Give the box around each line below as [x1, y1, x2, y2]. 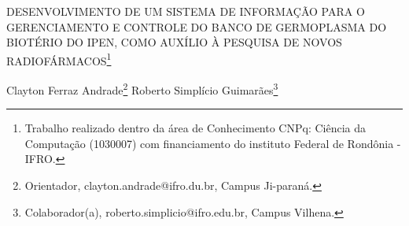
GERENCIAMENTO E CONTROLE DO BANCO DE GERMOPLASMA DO [6, 18, 387, 35]
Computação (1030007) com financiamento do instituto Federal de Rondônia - [24, 135, 401, 151]
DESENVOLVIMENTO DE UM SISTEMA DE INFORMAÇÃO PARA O [6, 3, 365, 19]
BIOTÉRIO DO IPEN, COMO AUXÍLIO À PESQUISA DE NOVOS [6, 34, 342, 50]
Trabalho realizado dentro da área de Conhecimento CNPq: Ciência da [24, 120, 366, 136]
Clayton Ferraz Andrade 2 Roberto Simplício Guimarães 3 [6, 80, 278, 98]
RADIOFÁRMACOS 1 [6, 50, 112, 69]
